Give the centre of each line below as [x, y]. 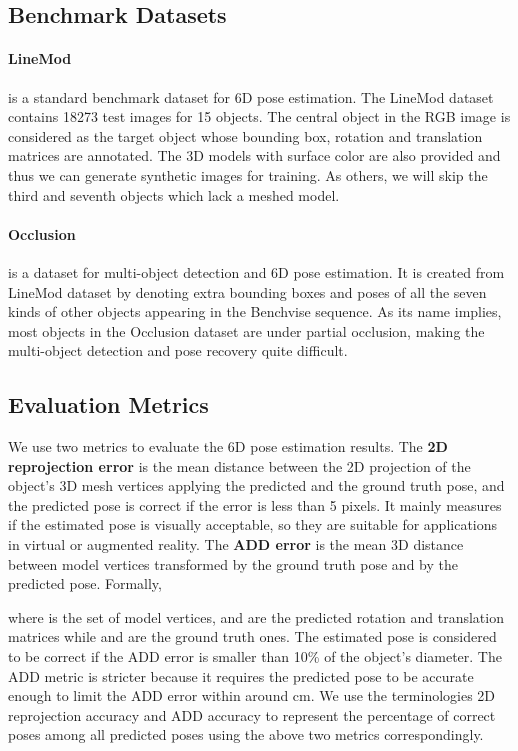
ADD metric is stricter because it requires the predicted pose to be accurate [241, 675]
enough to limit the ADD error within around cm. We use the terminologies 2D [252, 695]
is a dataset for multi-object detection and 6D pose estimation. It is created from [256, 271]
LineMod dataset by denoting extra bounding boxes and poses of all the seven [247, 291]
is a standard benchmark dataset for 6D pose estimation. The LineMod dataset [251, 96]
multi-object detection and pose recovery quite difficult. [178, 350]
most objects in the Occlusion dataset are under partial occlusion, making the [246, 330]
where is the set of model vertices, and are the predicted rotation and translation [256, 616]
